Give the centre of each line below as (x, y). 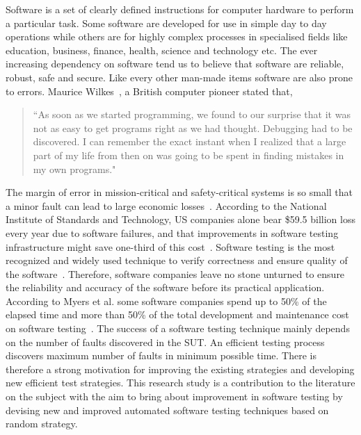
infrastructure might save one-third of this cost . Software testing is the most (170, 246)
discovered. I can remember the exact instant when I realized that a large (190, 141)
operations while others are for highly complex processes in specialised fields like (177, 36)
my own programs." (74, 169)
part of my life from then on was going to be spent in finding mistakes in (188, 155)
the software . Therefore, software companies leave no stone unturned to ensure (175, 273)
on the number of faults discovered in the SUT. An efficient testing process (165, 342)
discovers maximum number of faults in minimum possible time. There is (161, 355)
